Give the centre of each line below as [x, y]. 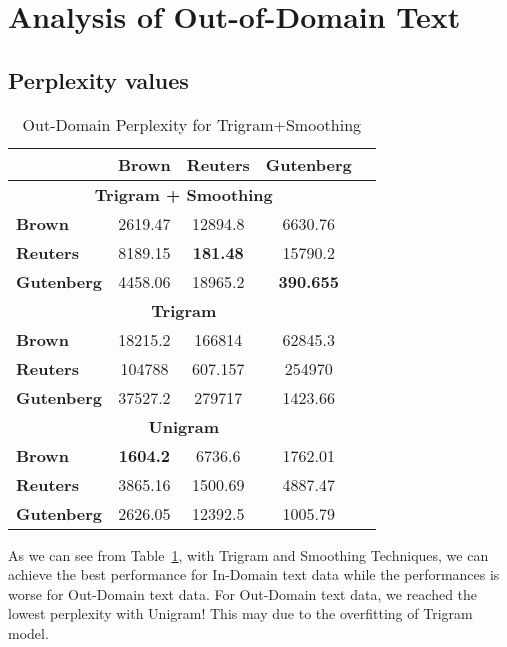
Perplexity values [98, 79]
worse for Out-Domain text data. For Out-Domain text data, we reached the [243, 593]
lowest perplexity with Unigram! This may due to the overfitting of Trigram [240, 613]
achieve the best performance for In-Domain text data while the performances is [254, 574]
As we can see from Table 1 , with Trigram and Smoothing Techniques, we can [248, 554]
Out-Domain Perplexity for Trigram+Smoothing [192, 124]
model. [28, 632]
